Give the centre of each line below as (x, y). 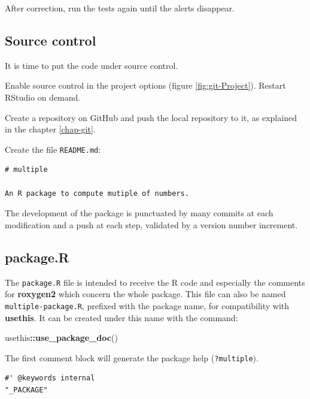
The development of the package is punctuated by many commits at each (139, 213)
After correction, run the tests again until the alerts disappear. (120, 8)
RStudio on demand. (43, 97)
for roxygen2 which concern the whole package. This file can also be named (145, 294)
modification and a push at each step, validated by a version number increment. (151, 224)
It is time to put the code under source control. (92, 65)
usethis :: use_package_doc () (61, 338)
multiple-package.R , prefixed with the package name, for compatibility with (147, 305)
